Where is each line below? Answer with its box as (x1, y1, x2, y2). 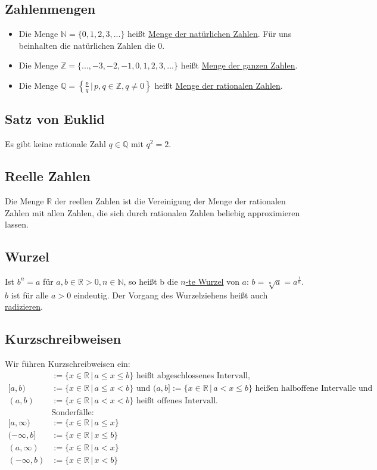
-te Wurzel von (185, 275, 239, 287)
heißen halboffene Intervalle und (255, 384, 373, 393)
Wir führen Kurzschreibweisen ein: (5, 357, 130, 370)
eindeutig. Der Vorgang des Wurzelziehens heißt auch (73, 288, 268, 301)
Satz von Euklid (5, 110, 105, 128)
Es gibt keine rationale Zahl (5, 138, 106, 150)
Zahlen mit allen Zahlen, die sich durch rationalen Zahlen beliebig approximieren (5, 206, 300, 219)
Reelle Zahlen (5, 167, 91, 185)
